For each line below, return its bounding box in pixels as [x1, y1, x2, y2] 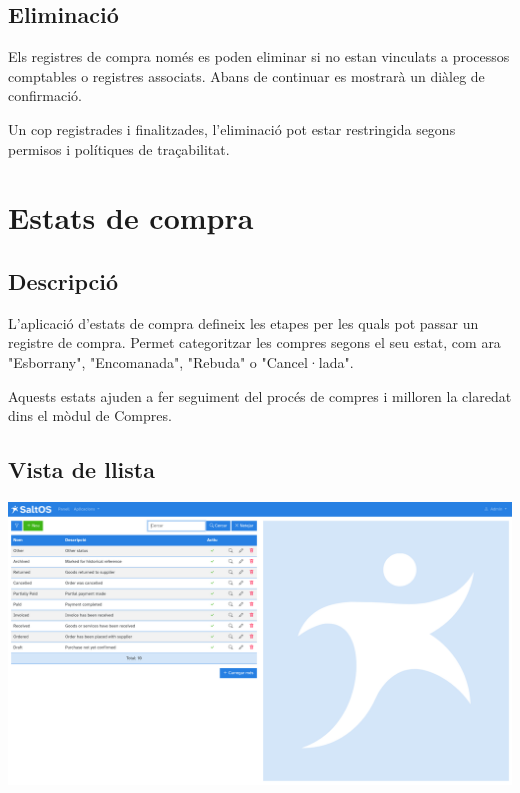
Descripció [8, 265, 119, 296]
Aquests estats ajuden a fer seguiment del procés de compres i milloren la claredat [8, 385, 512, 406]
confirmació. [8, 85, 82, 106]
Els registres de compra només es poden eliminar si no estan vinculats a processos [8, 46, 510, 67]
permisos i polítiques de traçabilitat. [8, 138, 230, 159]
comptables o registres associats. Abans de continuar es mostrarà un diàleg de [8, 65, 485, 86]
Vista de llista [8, 454, 155, 485]
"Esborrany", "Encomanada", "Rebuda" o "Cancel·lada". [8, 351, 354, 372]
